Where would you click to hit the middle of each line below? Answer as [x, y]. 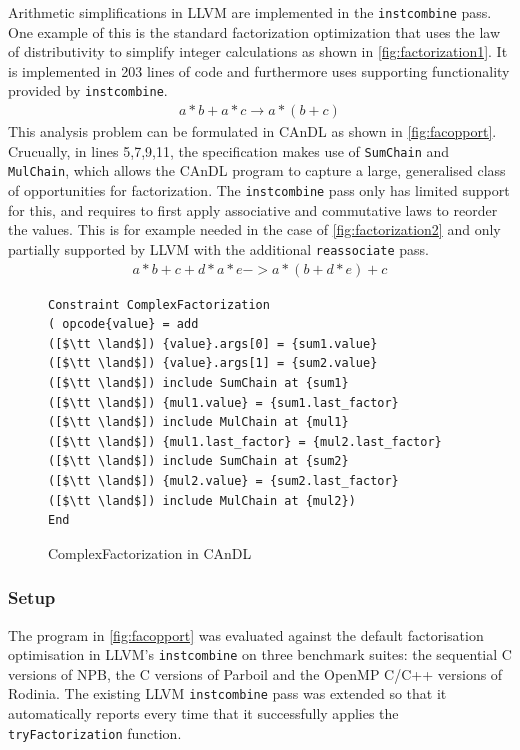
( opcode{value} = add [123, 324]
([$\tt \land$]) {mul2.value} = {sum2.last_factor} [223, 480]
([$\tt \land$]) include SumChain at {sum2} [198, 461]
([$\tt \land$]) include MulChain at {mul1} [198, 422]
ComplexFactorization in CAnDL [150, 552]
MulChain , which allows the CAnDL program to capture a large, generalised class [257, 170]
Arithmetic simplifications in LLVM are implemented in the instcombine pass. [250, 12]
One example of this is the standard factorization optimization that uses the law [254, 31]
